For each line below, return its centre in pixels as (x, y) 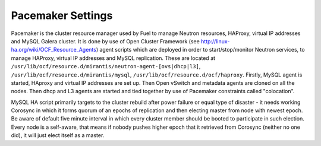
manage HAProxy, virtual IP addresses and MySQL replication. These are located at (113, 58)
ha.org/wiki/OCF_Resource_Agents (53, 50)
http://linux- (215, 41)
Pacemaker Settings (62, 15)
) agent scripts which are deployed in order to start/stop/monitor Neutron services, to (201, 50)
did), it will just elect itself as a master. (58, 135)
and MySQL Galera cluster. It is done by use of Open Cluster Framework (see (106, 41)
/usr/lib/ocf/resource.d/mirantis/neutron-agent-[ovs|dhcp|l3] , (106, 66)
